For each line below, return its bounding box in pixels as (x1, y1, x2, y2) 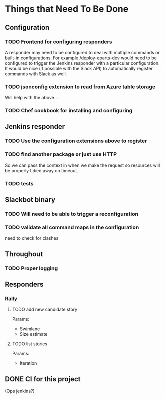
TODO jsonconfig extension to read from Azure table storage (5, 83, 156, 90)
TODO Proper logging (5, 265, 58, 272)
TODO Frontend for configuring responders (5, 38, 112, 45)
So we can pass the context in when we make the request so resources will (5, 162, 160, 168)
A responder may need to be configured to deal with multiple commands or (5, 49, 160, 55)
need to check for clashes (5, 235, 59, 241)
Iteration (19, 360, 37, 366)
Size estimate (19, 331, 48, 337)
